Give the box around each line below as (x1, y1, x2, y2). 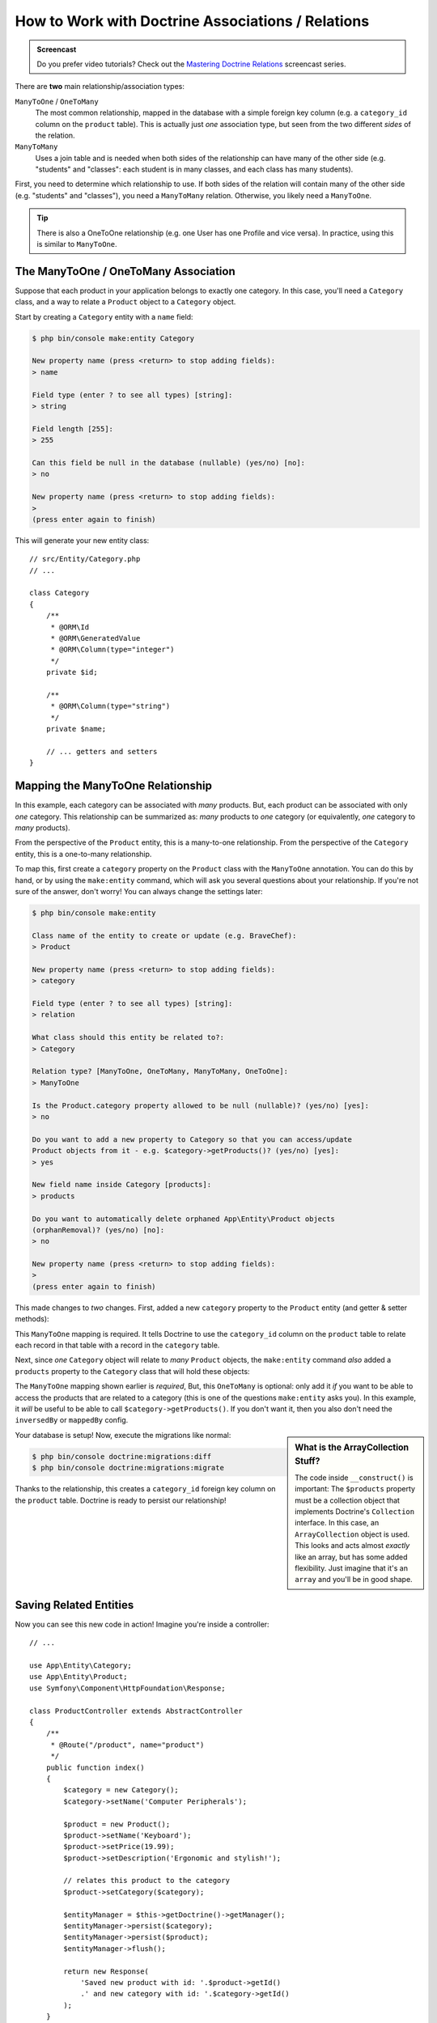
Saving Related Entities (15, 1598, 134, 1612)
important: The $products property (295, 1484, 416, 1494)
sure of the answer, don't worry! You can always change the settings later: (15, 886, 263, 896)
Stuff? (295, 1455, 320, 1466)
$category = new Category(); (63, 1785, 180, 1795)
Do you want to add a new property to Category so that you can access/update (32, 1134, 352, 1144)
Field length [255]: (32, 424, 113, 433)
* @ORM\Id (50, 622, 90, 631)
